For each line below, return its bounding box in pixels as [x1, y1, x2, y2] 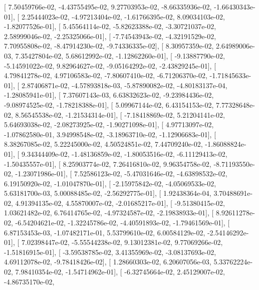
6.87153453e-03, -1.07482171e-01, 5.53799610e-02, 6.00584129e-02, [4, 227, 205, 237]
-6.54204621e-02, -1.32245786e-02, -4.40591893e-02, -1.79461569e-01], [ [15, 217, 230, 228]
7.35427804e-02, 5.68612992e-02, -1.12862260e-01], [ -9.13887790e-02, [15, 50, 225, 61]
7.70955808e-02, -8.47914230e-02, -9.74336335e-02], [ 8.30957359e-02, [4, 41, 214, 51]
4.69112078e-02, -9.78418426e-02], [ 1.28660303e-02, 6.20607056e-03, [4, 256, 211, 267]
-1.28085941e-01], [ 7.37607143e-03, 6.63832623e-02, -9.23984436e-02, [4, 90, 214, 100]
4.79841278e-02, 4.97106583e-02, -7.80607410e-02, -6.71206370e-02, [4, 70, 207, 81]
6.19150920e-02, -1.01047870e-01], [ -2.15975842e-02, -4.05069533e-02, [4, 178, 216, 188]
